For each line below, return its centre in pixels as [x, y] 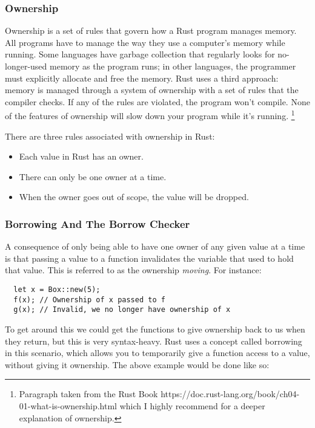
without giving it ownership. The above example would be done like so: [137, 364]
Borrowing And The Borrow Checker [98, 223]
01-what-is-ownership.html [68, 405]
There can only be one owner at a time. [93, 176]
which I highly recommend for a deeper [192, 405]
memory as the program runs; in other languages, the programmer [173, 66]
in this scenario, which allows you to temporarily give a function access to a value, [157, 353]
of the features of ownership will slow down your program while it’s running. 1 [150, 115]
